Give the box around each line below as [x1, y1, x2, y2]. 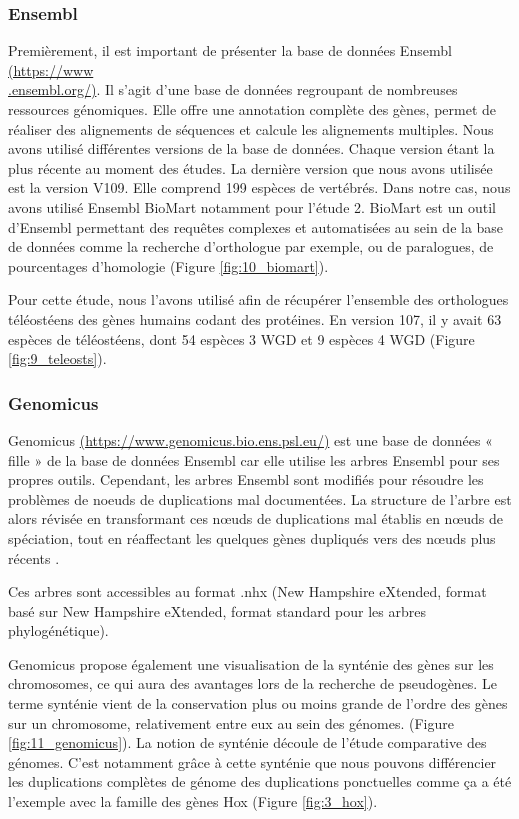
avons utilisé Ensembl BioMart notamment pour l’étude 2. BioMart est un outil [8, 196, 496, 217]
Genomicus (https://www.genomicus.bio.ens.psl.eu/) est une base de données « [8, 429, 493, 450]
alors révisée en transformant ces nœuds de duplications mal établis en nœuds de [8, 508, 504, 529]
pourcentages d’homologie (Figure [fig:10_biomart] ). [8, 255, 329, 276]
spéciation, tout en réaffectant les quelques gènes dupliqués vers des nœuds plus [8, 527, 496, 548]
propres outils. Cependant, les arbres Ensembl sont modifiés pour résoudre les [8, 469, 484, 490]
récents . [8, 547, 60, 568]
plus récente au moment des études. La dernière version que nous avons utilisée [8, 157, 493, 178]
